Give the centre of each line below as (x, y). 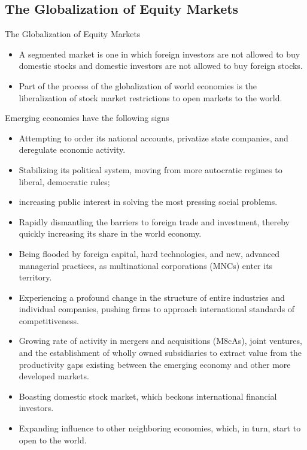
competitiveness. (49, 320)
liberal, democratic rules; (64, 181)
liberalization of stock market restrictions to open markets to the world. (151, 97)
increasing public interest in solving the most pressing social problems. (148, 202)
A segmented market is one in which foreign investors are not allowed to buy (159, 54)
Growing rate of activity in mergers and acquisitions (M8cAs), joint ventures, (160, 341)
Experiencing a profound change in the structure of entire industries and (152, 297)
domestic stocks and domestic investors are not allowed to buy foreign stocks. (161, 66)
